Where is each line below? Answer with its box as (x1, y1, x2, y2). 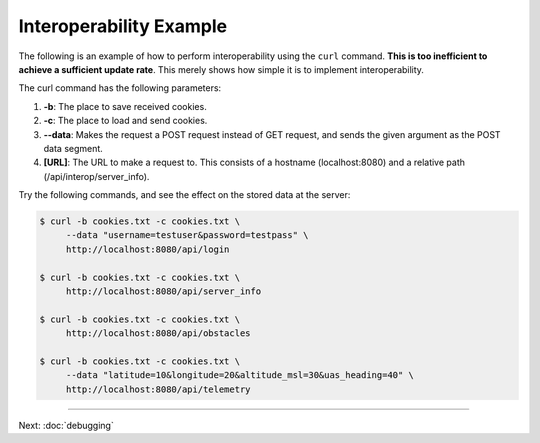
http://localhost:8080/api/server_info (65, 286, 262, 297)
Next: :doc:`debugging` (18, 419, 114, 431)
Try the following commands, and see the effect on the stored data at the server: (18, 189, 351, 201)
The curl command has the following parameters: (18, 82, 222, 94)
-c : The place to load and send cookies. (43, 115, 208, 127)
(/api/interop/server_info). (43, 170, 150, 182)
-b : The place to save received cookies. (43, 100, 207, 112)
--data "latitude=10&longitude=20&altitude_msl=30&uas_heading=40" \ (65, 370, 415, 381)
